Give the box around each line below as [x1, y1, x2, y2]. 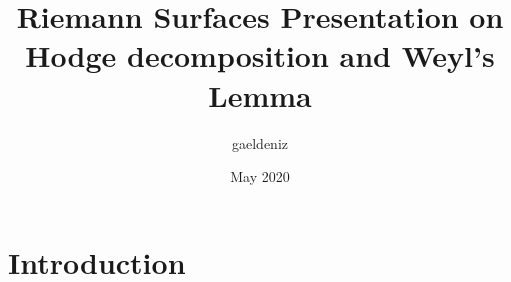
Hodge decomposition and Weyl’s [25, 35, 495, 76]
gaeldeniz [232, 132, 288, 153]
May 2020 [230, 166, 290, 187]
